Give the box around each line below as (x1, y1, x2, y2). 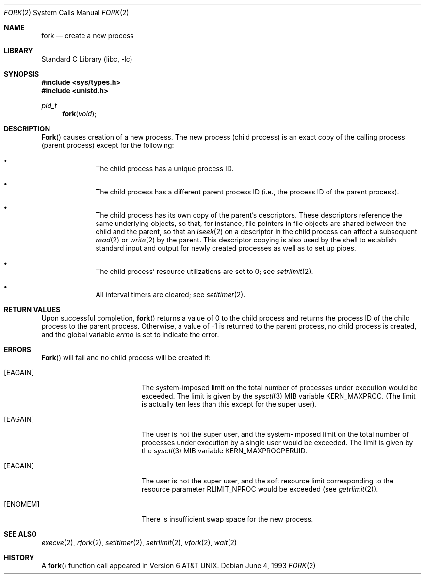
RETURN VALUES (4, 305, 61, 314)
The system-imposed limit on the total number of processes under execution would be (141, 384, 418, 392)
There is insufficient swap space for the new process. (141, 515, 313, 523)
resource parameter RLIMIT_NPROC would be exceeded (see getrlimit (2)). (141, 485, 378, 493)
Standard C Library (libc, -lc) (41, 55, 132, 63)
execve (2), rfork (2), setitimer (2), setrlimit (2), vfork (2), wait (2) (41, 538, 237, 546)
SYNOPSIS (4, 70, 39, 78)
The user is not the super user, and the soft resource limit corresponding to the (141, 477, 394, 485)
